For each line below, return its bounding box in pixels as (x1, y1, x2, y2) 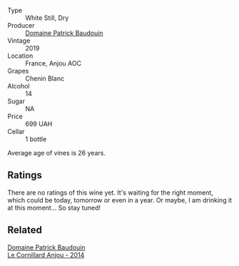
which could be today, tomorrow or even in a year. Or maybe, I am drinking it (7, 195, 233, 204)
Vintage (7, 36, 31, 45)
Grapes (7, 67, 29, 75)
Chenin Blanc (25, 74, 65, 83)
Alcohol (7, 82, 30, 90)
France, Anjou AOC (25, 59, 82, 67)
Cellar (7, 128, 25, 135)
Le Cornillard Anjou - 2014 (7, 250, 85, 259)
